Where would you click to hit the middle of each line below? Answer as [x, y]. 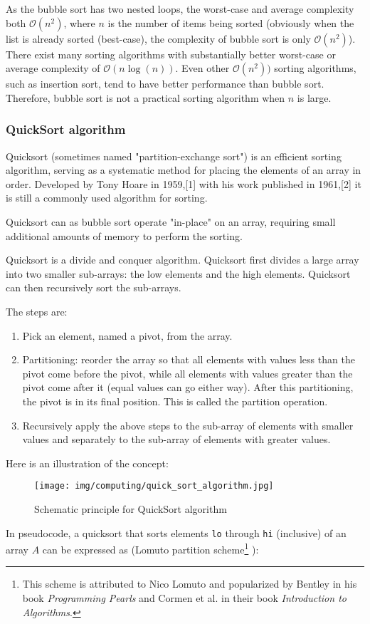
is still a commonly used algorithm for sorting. [107, 198]
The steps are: [37, 311]
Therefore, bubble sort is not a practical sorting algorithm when [146, 97]
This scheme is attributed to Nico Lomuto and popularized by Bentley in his [190, 584]
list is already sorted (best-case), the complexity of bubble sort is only [158, 38]
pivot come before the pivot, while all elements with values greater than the [187, 373]
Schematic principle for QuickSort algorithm [131, 508]
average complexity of [53, 68]
